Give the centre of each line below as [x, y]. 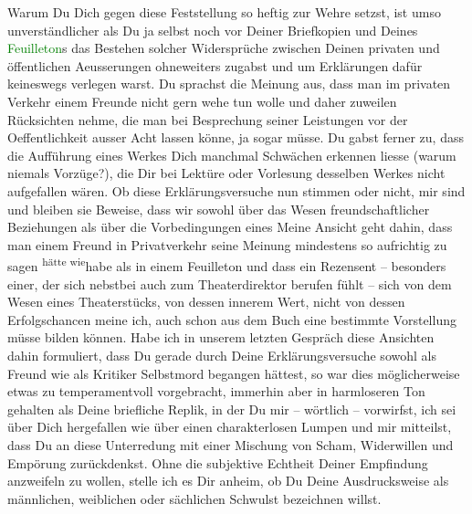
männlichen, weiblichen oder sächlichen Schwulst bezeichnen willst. [194, 498]
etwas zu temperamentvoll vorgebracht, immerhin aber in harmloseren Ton [216, 391]
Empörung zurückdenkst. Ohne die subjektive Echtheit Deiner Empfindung [218, 462]
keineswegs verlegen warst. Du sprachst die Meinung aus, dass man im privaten [229, 84]
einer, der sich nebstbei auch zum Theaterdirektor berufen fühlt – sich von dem [230, 283]
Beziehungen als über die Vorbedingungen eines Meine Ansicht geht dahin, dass [230, 227]
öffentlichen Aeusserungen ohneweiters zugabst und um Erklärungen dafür [215, 65]
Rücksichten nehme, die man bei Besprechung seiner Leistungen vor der [208, 119]
